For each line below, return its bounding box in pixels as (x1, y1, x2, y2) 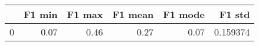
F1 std (219, 8, 250, 21)
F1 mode (163, 8, 205, 21)
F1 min (24, 8, 58, 21)
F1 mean (112, 8, 154, 21)
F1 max (67, 8, 103, 21)
